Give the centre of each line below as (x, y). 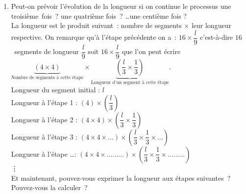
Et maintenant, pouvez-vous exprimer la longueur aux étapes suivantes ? (121, 178)
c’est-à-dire (217, 37)
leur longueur (211, 25)
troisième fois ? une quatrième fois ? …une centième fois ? (99, 15)
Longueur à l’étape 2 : (44, 119)
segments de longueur (47, 51)
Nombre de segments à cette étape (47, 77)
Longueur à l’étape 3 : (44, 136)
